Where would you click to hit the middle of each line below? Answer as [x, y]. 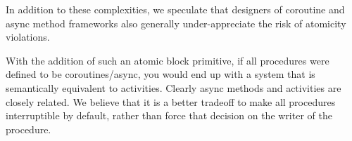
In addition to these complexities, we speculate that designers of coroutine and [175, 9]
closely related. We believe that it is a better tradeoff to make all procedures [171, 101]
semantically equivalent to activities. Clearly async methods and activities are [174, 87]
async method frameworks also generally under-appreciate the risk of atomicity [176, 23]
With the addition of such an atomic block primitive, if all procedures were [168, 60]
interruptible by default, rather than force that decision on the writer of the [169, 115]
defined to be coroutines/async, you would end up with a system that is [161, 74]
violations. [28, 37]
